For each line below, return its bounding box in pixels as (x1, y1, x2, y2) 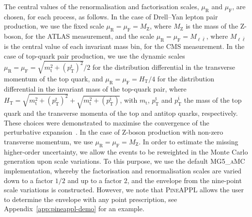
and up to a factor (67, 175, 122, 185)
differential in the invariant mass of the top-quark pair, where (4, 83, 187, 93)
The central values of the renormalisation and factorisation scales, (4, 1, 199, 11)
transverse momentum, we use (4, 136, 93, 146)
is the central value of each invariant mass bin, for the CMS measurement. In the (4, 41, 245, 51)
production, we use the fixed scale (4, 21, 104, 31)
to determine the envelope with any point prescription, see (4, 194, 177, 204)
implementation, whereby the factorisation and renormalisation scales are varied (4, 165, 242, 175)
